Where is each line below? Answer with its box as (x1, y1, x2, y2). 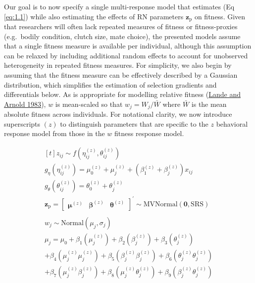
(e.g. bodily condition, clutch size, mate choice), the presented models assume (4, 31, 241, 41)
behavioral (216, 118, 248, 129)
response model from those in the (4, 128, 105, 139)
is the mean (191, 98, 227, 109)
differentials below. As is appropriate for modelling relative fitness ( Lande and (4, 89, 241, 99)
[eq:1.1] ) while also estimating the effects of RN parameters (4, 11, 184, 21)
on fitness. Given (194, 11, 246, 21)
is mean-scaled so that (55, 98, 123, 109)
